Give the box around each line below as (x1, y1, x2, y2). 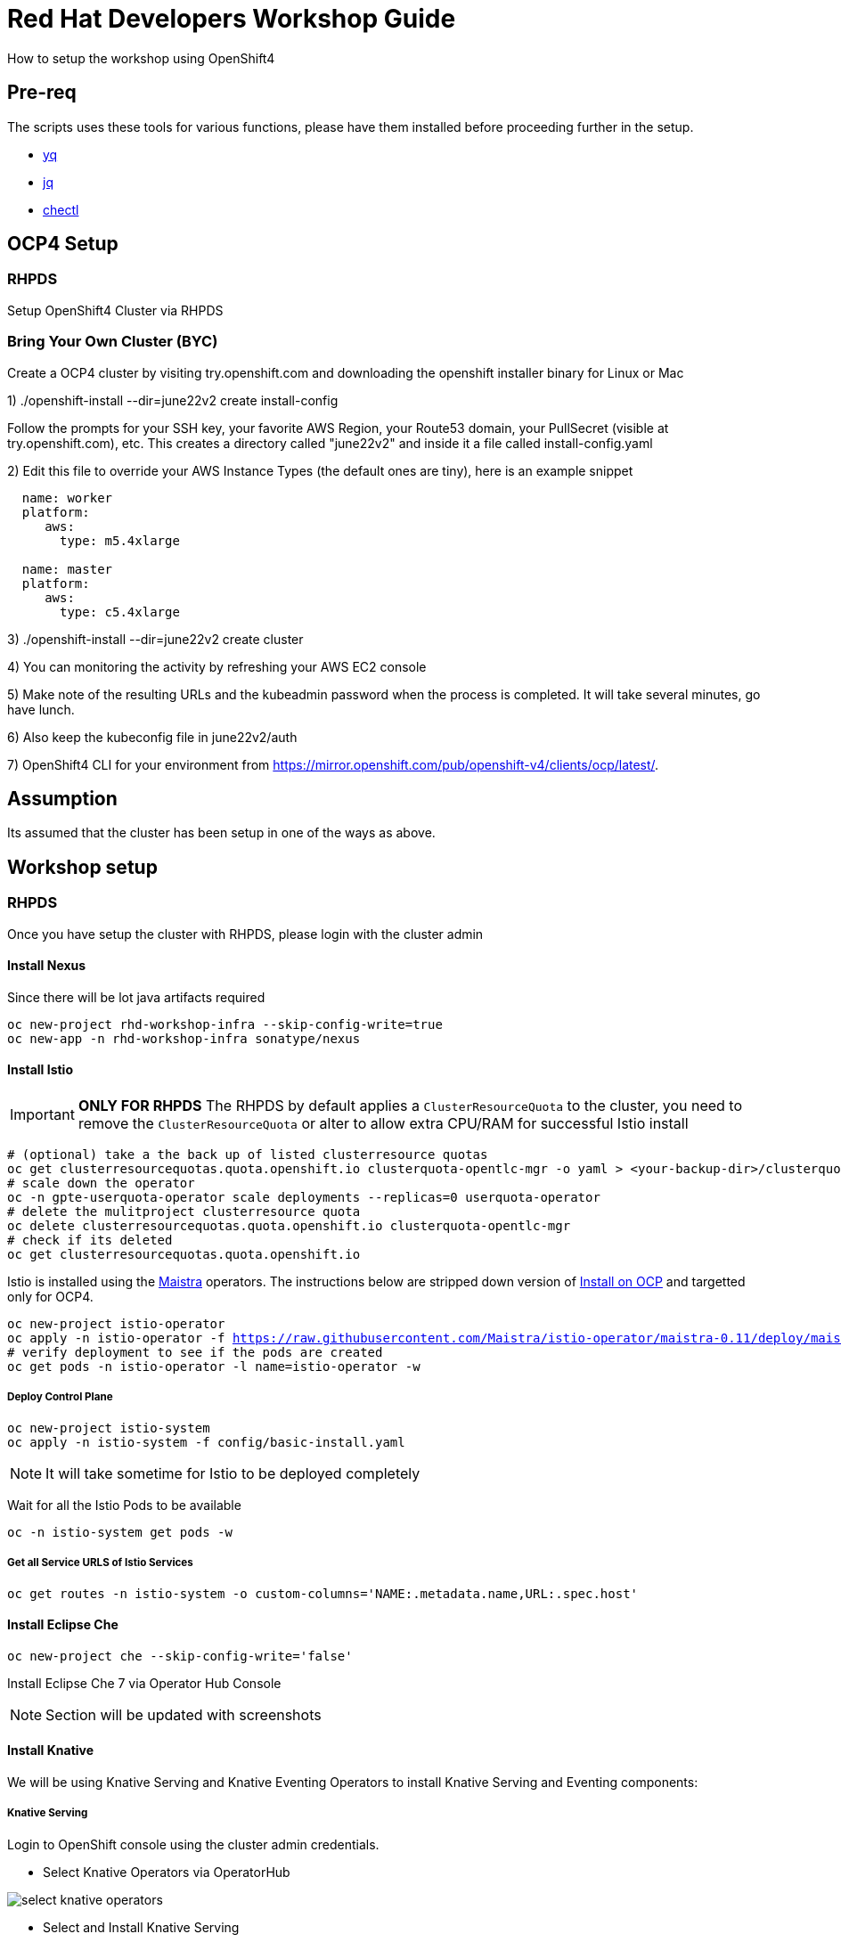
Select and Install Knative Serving (43, 1919, 240, 1935)
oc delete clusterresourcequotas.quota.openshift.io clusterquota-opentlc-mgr (7, 1219, 571, 1234)
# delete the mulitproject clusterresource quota (7, 1204, 361, 1220)
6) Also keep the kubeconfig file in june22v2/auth (7, 729, 298, 745)
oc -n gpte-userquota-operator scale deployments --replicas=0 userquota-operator (7, 1190, 600, 1205)
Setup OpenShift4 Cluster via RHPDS (7, 302, 224, 318)
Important (10, 1106, 75, 1124)
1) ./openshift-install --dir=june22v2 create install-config (7, 392, 339, 408)
